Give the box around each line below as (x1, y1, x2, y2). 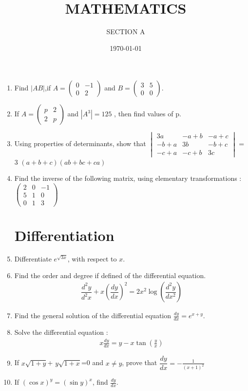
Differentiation (14, 225, 114, 245)
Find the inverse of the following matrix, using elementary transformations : (14, 173, 242, 183)
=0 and (81, 357, 104, 368)
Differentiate (14, 254, 52, 264)
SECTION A (106, 26, 145, 37)
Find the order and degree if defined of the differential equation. (14, 270, 206, 280)
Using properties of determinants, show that (14, 138, 146, 149)
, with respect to (67, 254, 117, 264)
